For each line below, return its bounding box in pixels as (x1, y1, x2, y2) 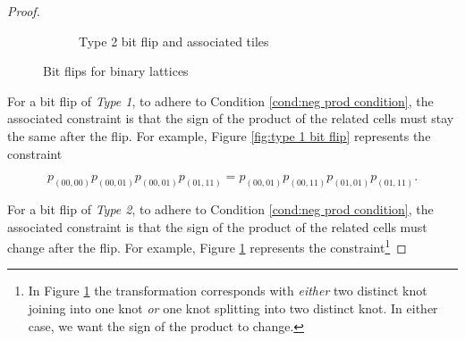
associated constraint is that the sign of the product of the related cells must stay (7, 109, 454, 128)
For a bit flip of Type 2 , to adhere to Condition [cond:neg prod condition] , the (7, 200, 434, 219)
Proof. (7, 2, 40, 20)
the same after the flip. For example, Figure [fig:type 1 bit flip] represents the (7, 126, 431, 145)
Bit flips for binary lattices (43, 62, 189, 80)
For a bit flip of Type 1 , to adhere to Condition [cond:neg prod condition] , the (7, 91, 434, 110)
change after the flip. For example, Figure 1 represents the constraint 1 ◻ (7, 236, 407, 256)
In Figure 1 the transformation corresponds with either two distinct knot (28, 281, 427, 300)
